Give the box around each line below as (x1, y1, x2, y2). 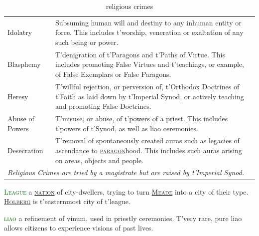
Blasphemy (7, 59, 41, 69)
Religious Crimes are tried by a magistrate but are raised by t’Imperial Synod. (7, 167, 244, 178)
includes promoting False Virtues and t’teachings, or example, (55, 59, 244, 69)
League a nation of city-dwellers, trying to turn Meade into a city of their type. (4, 186, 249, 197)
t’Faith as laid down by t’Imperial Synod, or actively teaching (55, 91, 244, 101)
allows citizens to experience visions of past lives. (4, 223, 153, 233)
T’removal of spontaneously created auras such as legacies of (55, 135, 240, 146)
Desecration (7, 145, 43, 155)
